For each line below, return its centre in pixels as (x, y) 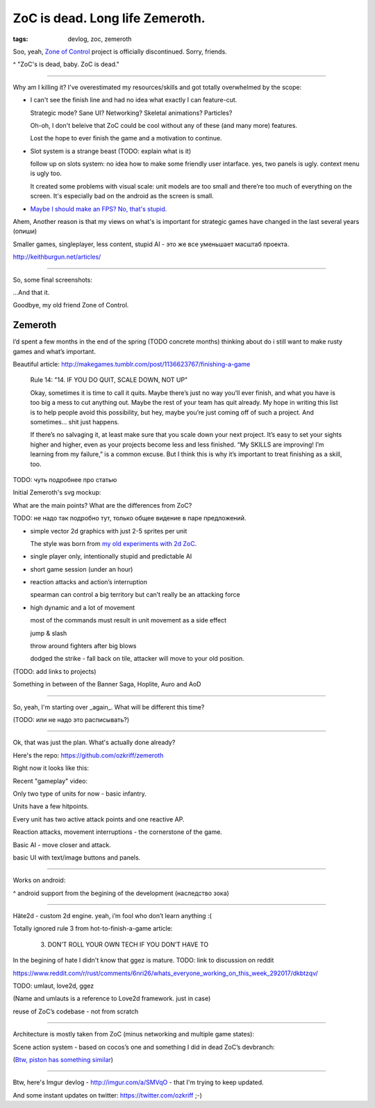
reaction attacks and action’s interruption (89, 582)
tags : (20, 39)
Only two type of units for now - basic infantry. (80, 794)
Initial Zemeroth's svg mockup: (57, 492)
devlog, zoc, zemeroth (100, 39)
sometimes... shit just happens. (75, 422)
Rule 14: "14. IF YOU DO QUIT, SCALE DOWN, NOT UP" (109, 380)
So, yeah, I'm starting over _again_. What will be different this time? (109, 707)
